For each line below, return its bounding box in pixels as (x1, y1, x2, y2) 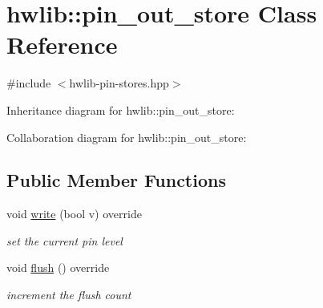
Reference (6, 28, 118, 61)
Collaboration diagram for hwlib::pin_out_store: (6, 128, 247, 145)
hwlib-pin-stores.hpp (69, 75, 169, 91)
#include (6, 75, 51, 91)
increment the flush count (6, 286, 131, 303)
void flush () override (6, 259, 110, 276)
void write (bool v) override (6, 205, 142, 222)
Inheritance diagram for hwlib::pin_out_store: (6, 101, 235, 118)
